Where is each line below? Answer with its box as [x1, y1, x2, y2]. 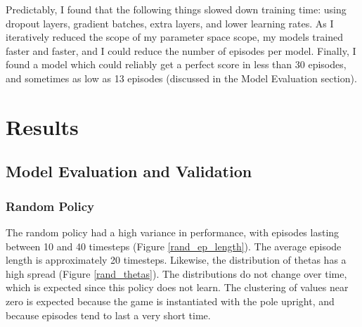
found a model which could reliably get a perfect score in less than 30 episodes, [6, 57, 347, 72]
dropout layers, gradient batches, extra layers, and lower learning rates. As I [6, 15, 334, 30]
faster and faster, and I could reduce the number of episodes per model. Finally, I [6, 43, 356, 58]
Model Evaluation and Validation [6, 160, 252, 182]
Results [6, 112, 79, 141]
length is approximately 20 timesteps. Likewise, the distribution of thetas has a [6, 252, 347, 267]
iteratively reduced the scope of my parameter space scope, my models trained [6, 30, 343, 44]
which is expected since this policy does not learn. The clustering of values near [6, 280, 349, 295]
